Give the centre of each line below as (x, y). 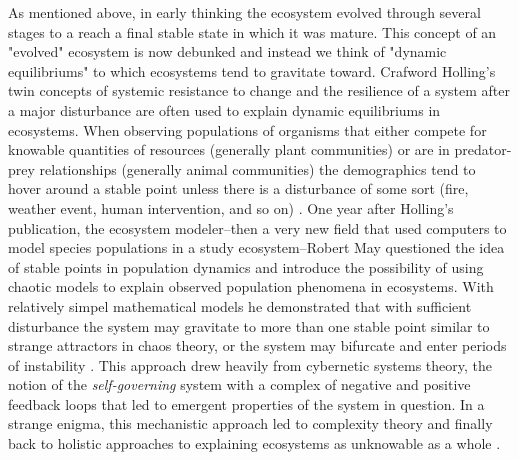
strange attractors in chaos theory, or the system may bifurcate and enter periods (257, 345)
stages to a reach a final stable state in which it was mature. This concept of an (252, 31)
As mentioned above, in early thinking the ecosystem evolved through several (244, 12)
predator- (483, 149)
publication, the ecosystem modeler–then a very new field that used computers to (257, 227)
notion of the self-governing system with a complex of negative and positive (239, 384)
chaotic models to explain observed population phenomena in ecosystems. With (251, 286)
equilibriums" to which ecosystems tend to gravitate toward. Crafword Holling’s (252, 70)
